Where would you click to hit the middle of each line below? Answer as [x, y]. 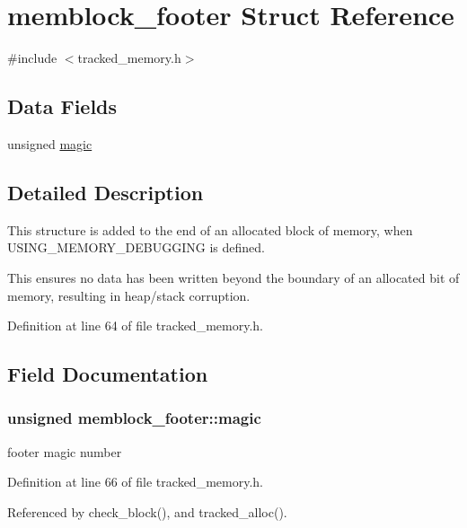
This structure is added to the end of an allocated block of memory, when [210, 229]
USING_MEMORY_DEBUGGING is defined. [136, 247]
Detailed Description [106, 192]
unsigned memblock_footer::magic [134, 418]
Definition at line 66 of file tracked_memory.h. [135, 482]
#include [32, 58]
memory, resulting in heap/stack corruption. [129, 295]
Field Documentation [108, 374]
